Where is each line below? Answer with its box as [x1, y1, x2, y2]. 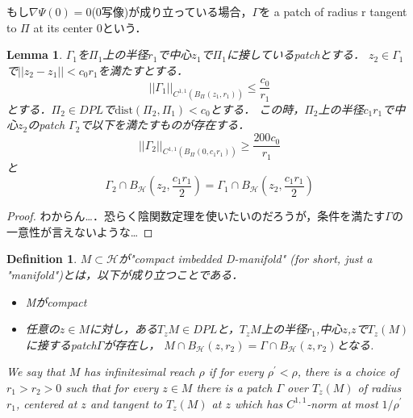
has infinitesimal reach [84, 363, 195, 380]
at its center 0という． [33, 19, 147, 36]
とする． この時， [210, 100, 305, 117]
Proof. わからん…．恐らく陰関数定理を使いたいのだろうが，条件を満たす [6, 207, 386, 224]
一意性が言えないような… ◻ [6, 223, 153, 240]
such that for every [65, 378, 159, 395]
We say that [6, 363, 65, 380]
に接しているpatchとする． [226, 46, 365, 63]
